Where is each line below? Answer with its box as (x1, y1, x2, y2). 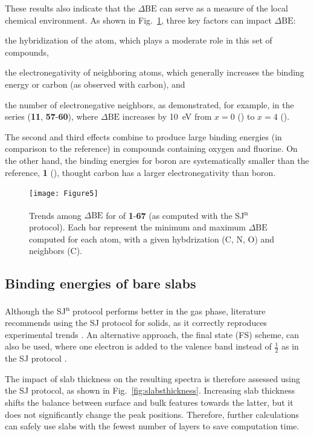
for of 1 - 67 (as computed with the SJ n (106, 207, 248, 221)
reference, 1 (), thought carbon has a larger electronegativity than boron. (5, 166, 276, 178)
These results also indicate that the (5, 2, 135, 14)
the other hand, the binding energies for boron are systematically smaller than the (5, 154, 309, 166)
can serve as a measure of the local (159, 2, 288, 14)
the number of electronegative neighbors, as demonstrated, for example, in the (5, 98, 294, 111)
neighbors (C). (29, 244, 83, 257)
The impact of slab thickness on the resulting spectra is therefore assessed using (5, 372, 301, 385)
